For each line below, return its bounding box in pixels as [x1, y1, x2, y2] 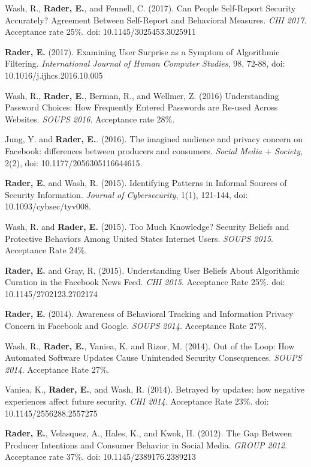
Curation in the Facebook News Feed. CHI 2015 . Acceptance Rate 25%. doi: [5, 276, 285, 288]
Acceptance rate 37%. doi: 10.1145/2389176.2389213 [5, 450, 196, 463]
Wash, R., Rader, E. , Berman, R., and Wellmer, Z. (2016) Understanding [5, 89, 279, 101]
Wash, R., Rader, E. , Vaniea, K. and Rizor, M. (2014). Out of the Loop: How [5, 339, 295, 352]
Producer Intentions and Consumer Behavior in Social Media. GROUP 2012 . [5, 438, 288, 451]
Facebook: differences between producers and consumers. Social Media [5, 144, 262, 157]
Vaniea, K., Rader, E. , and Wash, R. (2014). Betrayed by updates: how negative [5, 383, 305, 396]
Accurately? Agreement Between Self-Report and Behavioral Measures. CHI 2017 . [5, 13, 307, 26]
